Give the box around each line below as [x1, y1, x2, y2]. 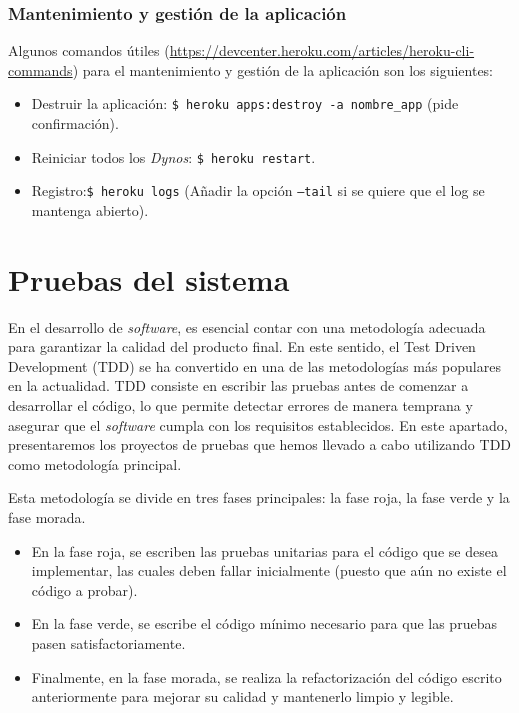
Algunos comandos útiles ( [8, 40, 170, 61]
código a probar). [31, 579, 138, 600]
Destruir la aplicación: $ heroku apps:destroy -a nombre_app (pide [31, 93, 459, 114]
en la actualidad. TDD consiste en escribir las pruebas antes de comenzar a [8, 375, 469, 396]
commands [8, 59, 73, 80]
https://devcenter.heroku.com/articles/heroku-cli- [169, 40, 475, 61]
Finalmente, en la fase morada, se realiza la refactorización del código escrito [31, 666, 502, 687]
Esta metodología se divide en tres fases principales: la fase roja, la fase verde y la [8, 487, 510, 508]
